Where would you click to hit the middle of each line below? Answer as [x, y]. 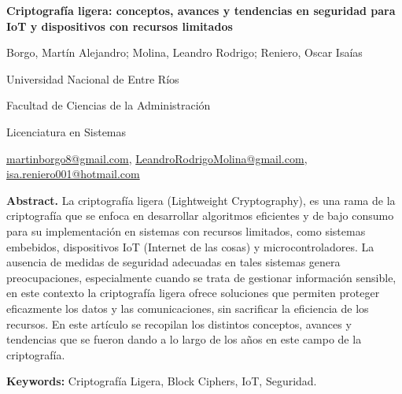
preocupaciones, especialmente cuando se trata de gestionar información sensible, [201, 277]
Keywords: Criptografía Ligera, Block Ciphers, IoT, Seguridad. [162, 381]
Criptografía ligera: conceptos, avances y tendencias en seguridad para [201, 10]
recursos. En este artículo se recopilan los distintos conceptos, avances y [179, 323]
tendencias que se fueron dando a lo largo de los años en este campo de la [184, 339]
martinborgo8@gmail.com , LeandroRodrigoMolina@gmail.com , [157, 158]
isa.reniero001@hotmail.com [73, 174]
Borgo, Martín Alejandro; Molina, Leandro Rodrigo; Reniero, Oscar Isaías [184, 52]
